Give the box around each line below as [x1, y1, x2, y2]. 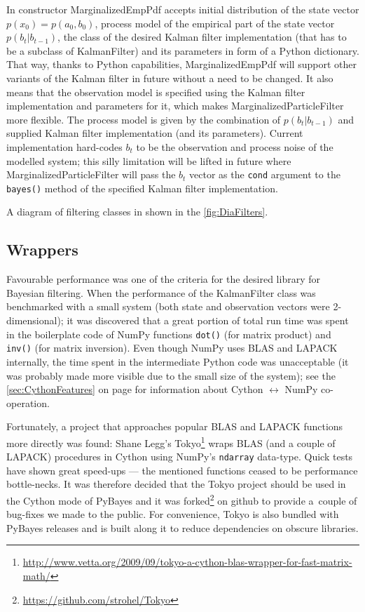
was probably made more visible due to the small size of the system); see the [6, 368, 336, 382]
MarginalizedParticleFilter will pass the [6, 167, 176, 182]
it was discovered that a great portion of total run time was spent [67, 313, 349, 328]
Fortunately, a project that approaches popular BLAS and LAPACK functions [6, 419, 343, 434]
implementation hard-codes [6, 139, 123, 154]
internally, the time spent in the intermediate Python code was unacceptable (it [6, 354, 349, 368]
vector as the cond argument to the [189, 167, 340, 182]
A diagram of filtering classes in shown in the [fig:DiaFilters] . [6, 204, 268, 219]
